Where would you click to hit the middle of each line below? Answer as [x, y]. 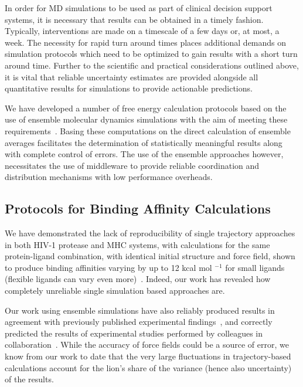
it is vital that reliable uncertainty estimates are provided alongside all [132, 77]
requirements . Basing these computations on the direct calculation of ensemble [148, 130]
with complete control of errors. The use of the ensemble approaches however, [144, 154]
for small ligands [255, 267]
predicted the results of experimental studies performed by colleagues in [134, 333]
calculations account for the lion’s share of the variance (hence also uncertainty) [148, 367]
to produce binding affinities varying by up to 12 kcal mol [108, 267]
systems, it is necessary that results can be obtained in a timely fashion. [134, 19]
